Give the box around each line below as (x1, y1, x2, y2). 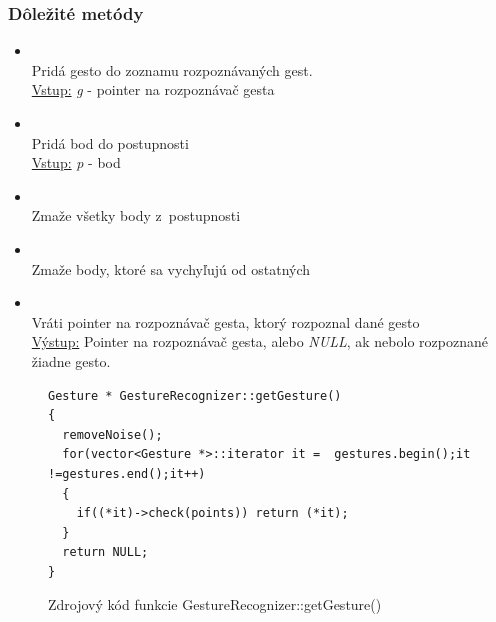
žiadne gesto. (31, 350, 111, 371)
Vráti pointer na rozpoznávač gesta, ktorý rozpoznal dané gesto (31, 311, 420, 332)
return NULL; (62, 545, 149, 560)
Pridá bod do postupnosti (31, 132, 189, 153)
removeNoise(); (62, 427, 163, 442)
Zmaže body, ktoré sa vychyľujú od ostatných (31, 258, 311, 279)
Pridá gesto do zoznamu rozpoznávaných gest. (31, 59, 313, 80)
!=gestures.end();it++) (48, 466, 206, 481)
